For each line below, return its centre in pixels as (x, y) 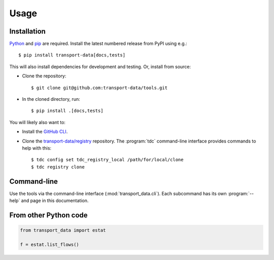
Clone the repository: (44, 76)
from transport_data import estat (63, 230)
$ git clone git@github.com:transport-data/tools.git (99, 88)
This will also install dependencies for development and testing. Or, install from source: (100, 67)
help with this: (37, 148)
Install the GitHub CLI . (45, 132)
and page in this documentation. (55, 200)
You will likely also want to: (38, 122)
